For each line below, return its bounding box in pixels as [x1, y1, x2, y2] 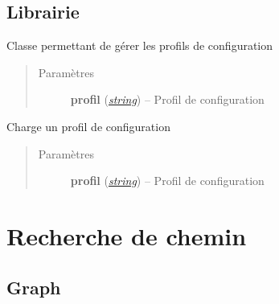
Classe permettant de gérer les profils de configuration [6, 37, 273, 54]
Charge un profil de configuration [6, 117, 170, 134]
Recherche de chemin [6, 219, 247, 252]
